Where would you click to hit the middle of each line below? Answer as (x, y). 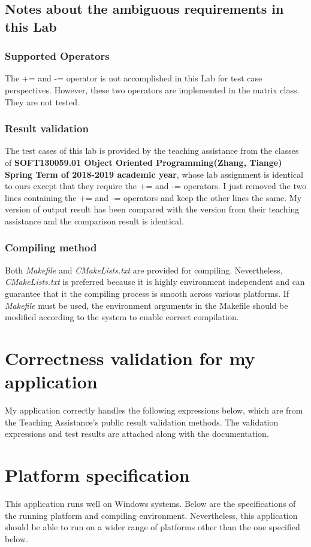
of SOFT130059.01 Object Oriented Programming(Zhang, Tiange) (144, 162)
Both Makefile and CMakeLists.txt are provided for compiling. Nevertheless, (144, 270)
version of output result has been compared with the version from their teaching (152, 209)
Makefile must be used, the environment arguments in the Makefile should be (147, 305)
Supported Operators (57, 56)
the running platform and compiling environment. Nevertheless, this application (151, 515)
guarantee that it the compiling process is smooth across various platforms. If (147, 293)
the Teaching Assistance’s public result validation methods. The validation (142, 422)
